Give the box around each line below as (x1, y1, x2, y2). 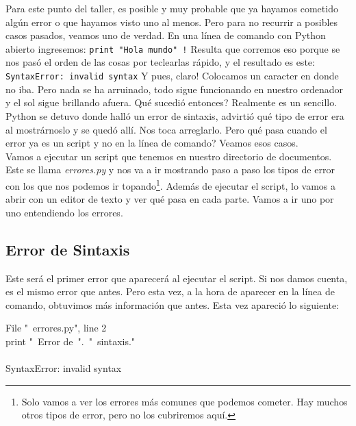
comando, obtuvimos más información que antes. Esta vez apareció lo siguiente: (5, 297, 340, 312)
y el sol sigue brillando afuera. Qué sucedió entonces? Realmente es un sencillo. (5, 95, 338, 110)
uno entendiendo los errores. (5, 205, 123, 219)
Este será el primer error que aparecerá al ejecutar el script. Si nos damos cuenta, (5, 271, 348, 285)
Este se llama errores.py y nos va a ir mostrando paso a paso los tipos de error (5, 162, 335, 177)
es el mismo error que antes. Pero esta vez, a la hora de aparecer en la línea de (5, 284, 335, 299)
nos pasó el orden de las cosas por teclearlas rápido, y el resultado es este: (5, 55, 315, 69)
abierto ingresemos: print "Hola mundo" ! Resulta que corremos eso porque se (5, 41, 340, 55)
